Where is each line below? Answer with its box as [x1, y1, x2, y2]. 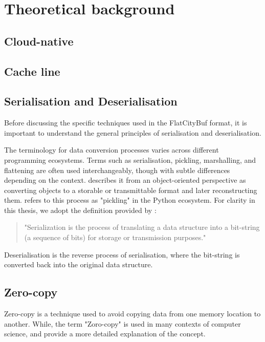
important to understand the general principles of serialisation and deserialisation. [4, 127, 261, 138]
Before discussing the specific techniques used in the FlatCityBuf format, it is [4, 117, 247, 128]
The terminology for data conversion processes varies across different [4, 144, 219, 155]
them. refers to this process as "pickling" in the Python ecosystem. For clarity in [4, 195, 255, 205]
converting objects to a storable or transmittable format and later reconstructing [4, 184, 257, 195]
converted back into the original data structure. [4, 259, 153, 270]
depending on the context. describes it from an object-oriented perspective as [4, 175, 246, 185]
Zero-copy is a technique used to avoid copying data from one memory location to [4, 308, 261, 319]
